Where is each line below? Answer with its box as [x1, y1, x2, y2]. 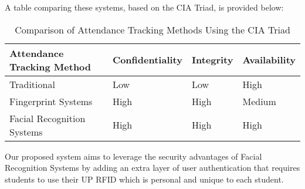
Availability [242, 53, 296, 67]
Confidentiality [112, 53, 182, 67]
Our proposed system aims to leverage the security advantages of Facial [5, 150, 262, 162]
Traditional [9, 77, 55, 91]
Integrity [191, 53, 233, 67]
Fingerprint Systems [9, 94, 93, 108]
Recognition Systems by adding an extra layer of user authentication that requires [5, 161, 300, 174]
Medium [242, 94, 276, 108]
